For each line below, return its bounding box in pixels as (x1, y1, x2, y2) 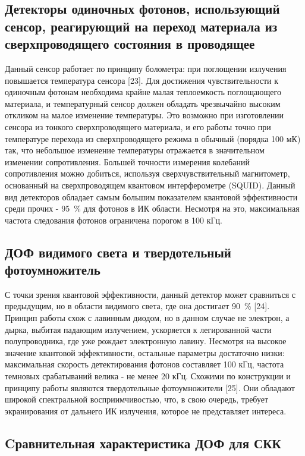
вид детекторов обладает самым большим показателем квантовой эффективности (5, 190, 298, 203)
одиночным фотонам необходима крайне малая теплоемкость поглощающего (5, 86, 281, 98)
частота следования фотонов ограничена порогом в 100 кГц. (5, 213, 222, 226)
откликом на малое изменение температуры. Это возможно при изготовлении (5, 109, 284, 121)
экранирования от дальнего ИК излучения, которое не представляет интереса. (5, 404, 287, 417)
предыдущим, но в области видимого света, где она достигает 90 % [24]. (5, 300, 270, 312)
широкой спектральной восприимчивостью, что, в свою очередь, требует (5, 393, 269, 405)
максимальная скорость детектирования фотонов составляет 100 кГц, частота (5, 358, 284, 370)
